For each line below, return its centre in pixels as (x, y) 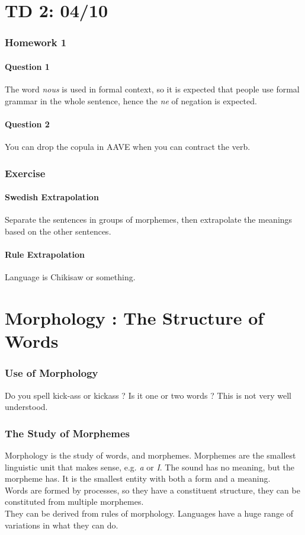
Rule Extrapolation (45, 254)
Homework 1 (36, 42)
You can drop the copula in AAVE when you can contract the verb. (128, 146)
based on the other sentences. (58, 231)
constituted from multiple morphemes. (74, 502)
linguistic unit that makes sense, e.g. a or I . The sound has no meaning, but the (150, 467)
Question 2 (27, 124)
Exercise (25, 173)
